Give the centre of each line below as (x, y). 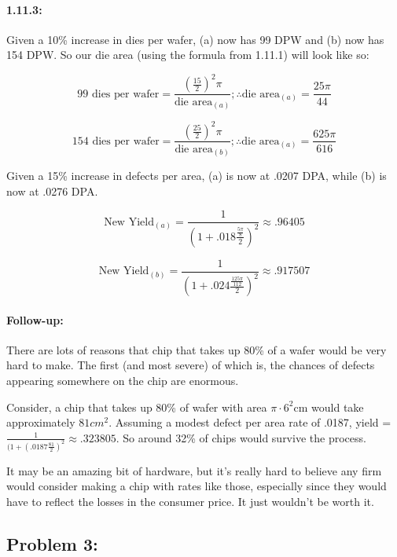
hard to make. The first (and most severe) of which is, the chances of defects (191, 365)
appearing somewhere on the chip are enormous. (123, 381)
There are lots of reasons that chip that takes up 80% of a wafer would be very (197, 349)
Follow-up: (35, 319)
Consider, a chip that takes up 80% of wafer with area (137, 407)
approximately (41, 422)
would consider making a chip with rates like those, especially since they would (197, 486)
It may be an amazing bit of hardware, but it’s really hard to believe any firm (194, 470)
